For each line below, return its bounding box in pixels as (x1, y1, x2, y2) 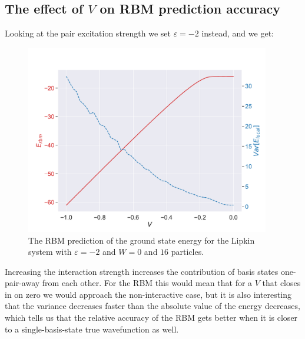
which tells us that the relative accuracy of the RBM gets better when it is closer (5, 311, 298, 324)
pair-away (5, 277, 40, 289)
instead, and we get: (201, 27, 274, 39)
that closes (262, 277, 301, 289)
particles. (171, 245, 204, 258)
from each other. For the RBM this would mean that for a (42, 277, 253, 289)
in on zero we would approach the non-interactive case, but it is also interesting (5, 288, 291, 300)
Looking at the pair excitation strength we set (5, 27, 171, 39)
